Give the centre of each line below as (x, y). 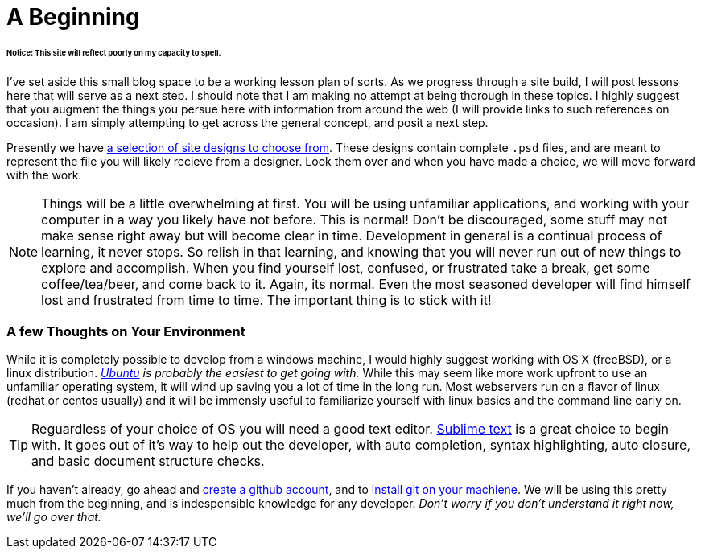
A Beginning (73, 17)
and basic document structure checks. (148, 461)
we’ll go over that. (54, 517)
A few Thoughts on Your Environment (126, 332)
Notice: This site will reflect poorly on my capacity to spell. (114, 52)
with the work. (44, 175)
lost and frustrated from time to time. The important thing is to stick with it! (266, 300)
